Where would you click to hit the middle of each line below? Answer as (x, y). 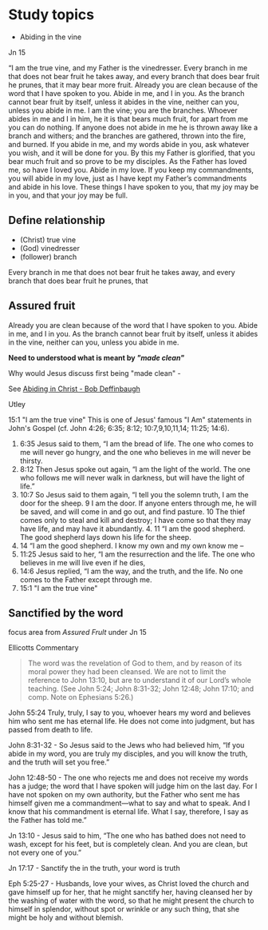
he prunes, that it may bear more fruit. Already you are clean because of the (133, 85)
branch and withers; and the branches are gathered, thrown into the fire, (127, 136)
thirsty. (31, 461)
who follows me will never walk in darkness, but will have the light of (132, 477)
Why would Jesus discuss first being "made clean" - (95, 373)
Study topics (51, 15)
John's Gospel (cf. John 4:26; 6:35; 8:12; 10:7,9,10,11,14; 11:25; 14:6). (119, 428)
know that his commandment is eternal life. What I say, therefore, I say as (128, 812)
